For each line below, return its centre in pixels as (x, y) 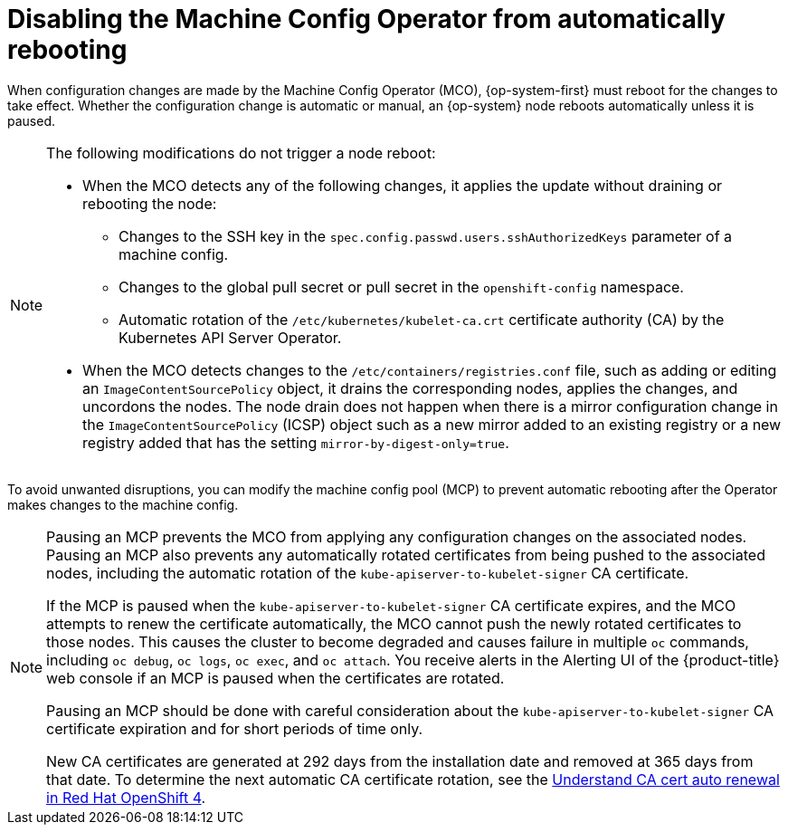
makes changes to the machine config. (123, 504)
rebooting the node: (150, 203)
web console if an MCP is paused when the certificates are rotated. (275, 678)
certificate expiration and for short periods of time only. (235, 728)
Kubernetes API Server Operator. (230, 337)
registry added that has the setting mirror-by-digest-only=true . (296, 442)
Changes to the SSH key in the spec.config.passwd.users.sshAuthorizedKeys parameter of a (426, 236)
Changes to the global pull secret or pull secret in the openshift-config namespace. (401, 287)
